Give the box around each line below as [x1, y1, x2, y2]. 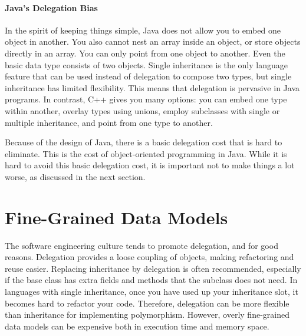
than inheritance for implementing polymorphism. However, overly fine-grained [5, 308, 289, 321]
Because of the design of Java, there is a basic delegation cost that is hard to [5, 136, 282, 148]
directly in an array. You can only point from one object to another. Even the [5, 46, 285, 59]
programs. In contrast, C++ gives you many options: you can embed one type [5, 93, 287, 105]
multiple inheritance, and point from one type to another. [5, 116, 213, 128]
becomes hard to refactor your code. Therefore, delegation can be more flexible [5, 297, 289, 309]
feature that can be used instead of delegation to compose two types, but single [5, 70, 292, 82]
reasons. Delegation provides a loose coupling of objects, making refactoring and [5, 251, 294, 263]
